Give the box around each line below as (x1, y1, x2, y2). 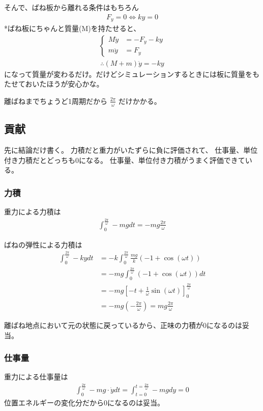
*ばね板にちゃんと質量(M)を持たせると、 (4, 23, 141, 34)
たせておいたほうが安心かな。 (4, 78, 104, 89)
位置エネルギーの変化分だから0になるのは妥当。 (4, 397, 164, 408)
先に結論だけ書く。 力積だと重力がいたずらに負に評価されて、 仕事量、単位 (4, 144, 258, 155)
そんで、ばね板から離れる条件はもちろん (4, 2, 139, 12)
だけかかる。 (118, 95, 161, 106)
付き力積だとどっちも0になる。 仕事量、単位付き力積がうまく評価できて (4, 154, 245, 165)
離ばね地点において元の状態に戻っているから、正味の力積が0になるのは (4, 319, 242, 330)
